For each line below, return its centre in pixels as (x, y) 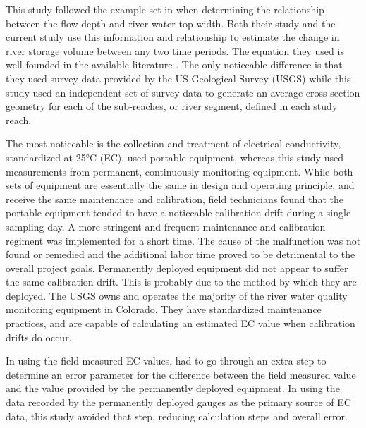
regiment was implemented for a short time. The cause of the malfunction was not (183, 240)
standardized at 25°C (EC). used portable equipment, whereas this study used (175, 157)
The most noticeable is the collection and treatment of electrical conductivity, (173, 143)
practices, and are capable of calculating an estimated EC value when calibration (181, 323)
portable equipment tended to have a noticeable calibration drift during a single (178, 213)
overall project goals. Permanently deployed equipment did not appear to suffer (177, 268)
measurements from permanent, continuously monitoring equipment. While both (179, 171)
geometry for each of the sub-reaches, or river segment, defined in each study (172, 106)
